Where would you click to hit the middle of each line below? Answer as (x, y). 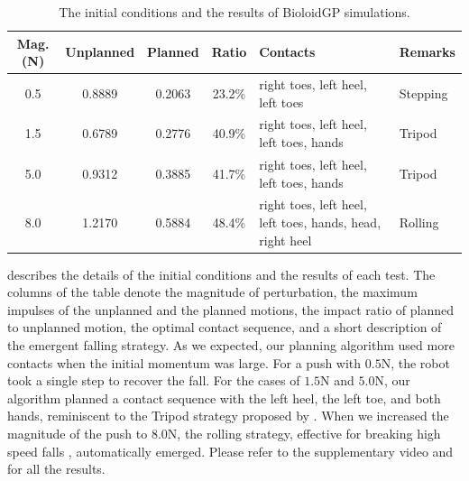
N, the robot (415, 362)
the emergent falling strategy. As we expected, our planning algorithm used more (231, 345)
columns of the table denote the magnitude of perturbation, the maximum (212, 292)
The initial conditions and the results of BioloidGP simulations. (234, 12)
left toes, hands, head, (320, 222)
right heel (285, 240)
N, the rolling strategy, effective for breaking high (304, 433)
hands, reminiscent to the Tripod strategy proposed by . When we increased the (228, 416)
